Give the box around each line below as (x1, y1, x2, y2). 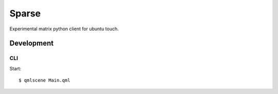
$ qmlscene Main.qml (19, 78, 71, 83)
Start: (9, 65, 22, 71)
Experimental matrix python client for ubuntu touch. (9, 26, 119, 32)
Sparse (9, 8, 41, 19)
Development (9, 39, 54, 48)
